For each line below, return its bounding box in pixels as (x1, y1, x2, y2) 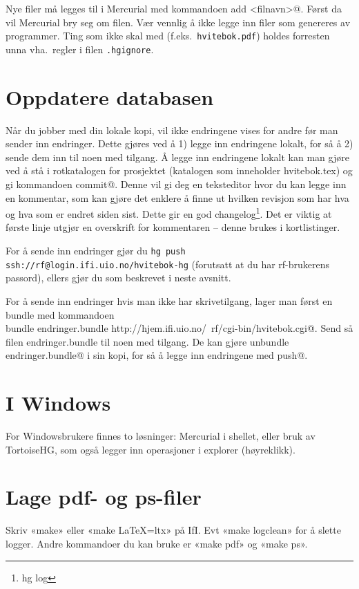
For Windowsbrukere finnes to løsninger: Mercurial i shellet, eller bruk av (6, 429, 316, 443)
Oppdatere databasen (6, 82, 214, 111)
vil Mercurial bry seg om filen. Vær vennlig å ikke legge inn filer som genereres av (6, 15, 351, 29)
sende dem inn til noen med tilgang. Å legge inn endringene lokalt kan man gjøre (6, 149, 349, 164)
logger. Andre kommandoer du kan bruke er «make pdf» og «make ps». (6, 536, 308, 550)
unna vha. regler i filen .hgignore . (6, 41, 154, 56)
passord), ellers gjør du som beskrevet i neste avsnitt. (6, 270, 231, 285)
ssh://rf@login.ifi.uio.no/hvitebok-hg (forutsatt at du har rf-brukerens (6, 256, 330, 271)
